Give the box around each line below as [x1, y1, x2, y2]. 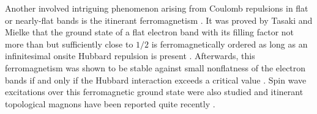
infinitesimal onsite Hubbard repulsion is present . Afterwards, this [5, 49, 255, 62]
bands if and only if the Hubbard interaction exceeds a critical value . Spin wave [5, 73, 307, 86]
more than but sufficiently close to [5, 37, 133, 50]
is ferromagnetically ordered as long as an [151, 37, 308, 50]
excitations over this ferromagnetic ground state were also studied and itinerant [5, 85, 304, 98]
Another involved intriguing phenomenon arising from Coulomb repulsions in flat [5, 2, 308, 14]
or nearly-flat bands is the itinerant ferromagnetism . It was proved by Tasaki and [5, 13, 313, 26]
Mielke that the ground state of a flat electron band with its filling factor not [5, 26, 294, 38]
